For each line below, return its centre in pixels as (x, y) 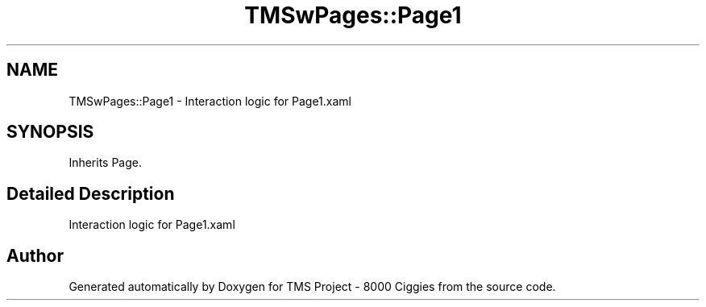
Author (35, 255)
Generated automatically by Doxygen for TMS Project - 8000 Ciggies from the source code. (312, 287)
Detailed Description (91, 193)
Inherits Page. (106, 163)
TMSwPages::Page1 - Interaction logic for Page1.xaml (210, 101)
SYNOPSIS (50, 132)
